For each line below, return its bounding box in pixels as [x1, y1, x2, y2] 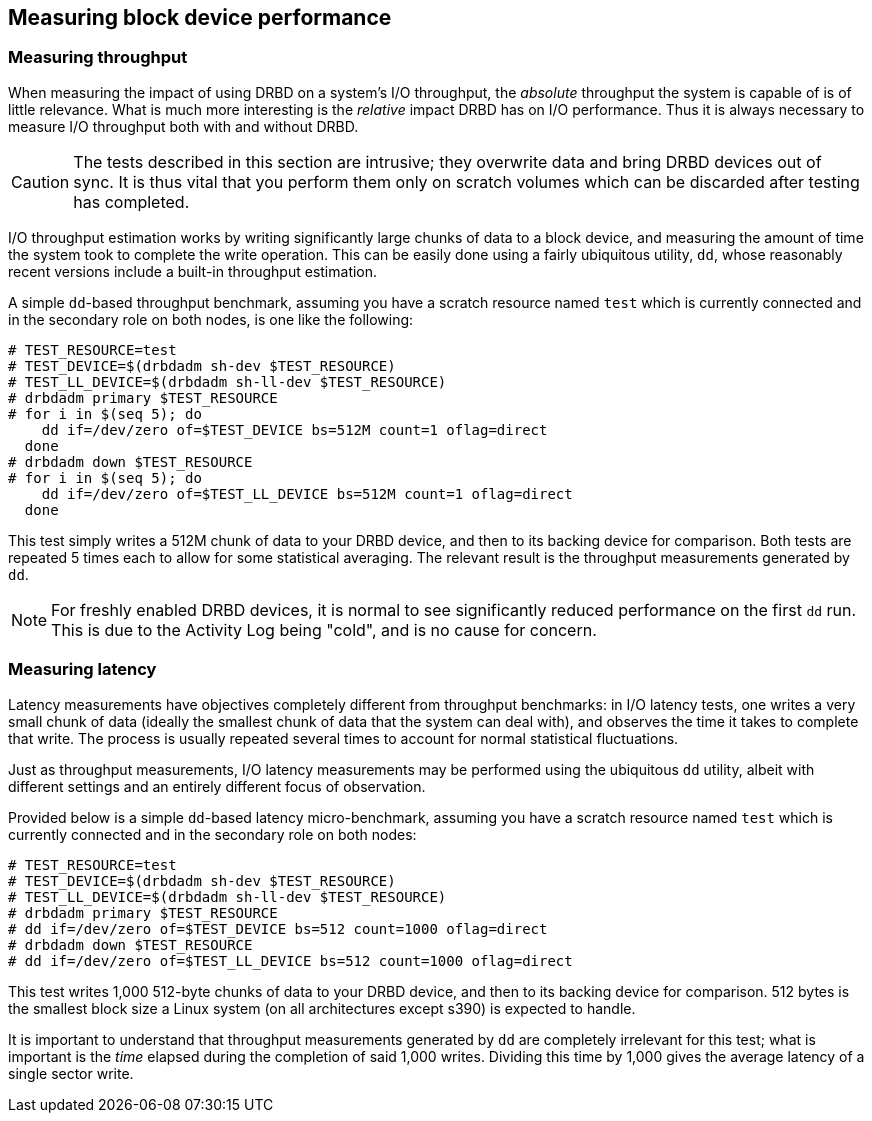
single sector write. [8, 1064, 134, 1082]
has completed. [73, 191, 190, 212]
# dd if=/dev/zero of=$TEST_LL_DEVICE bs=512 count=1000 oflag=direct [8, 952, 573, 969]
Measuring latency [8, 659, 157, 680]
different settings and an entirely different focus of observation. [8, 777, 426, 795]
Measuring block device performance [8, 5, 392, 30]
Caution [11, 171, 70, 192]
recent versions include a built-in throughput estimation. [8, 262, 378, 280]
